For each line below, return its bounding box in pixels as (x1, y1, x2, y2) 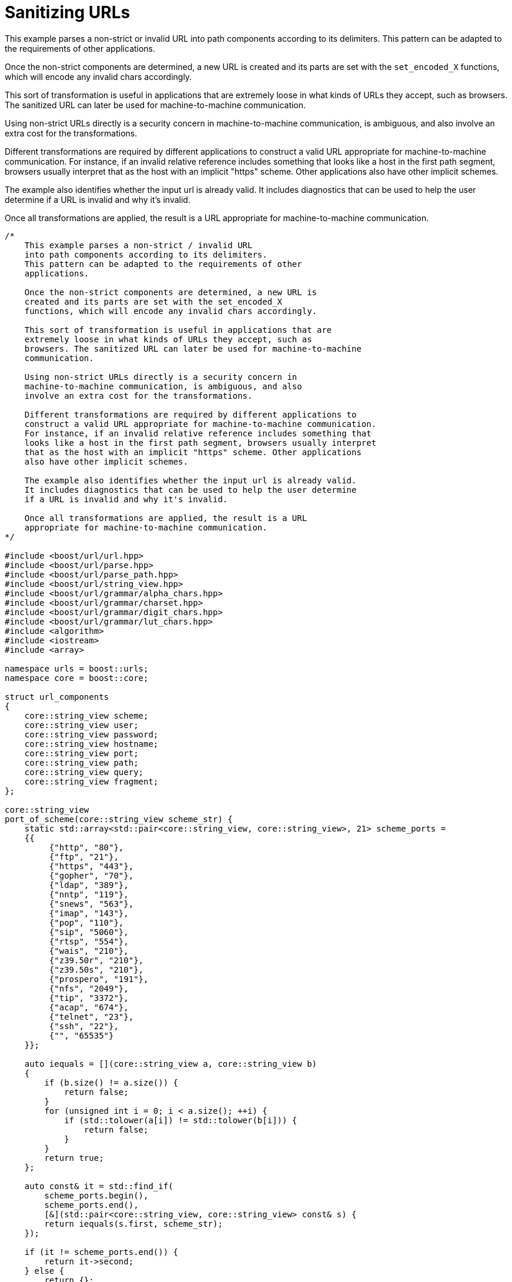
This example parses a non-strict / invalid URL (24, 240, 253, 250)
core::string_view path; (24, 757, 139, 767)
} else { (24, 1266, 65, 1276)
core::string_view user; (24, 720, 139, 730)
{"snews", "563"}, (49, 899, 134, 909)
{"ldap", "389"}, (49, 880, 129, 890)
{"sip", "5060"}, (49, 927, 129, 937)
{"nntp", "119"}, (49, 889, 129, 899)
